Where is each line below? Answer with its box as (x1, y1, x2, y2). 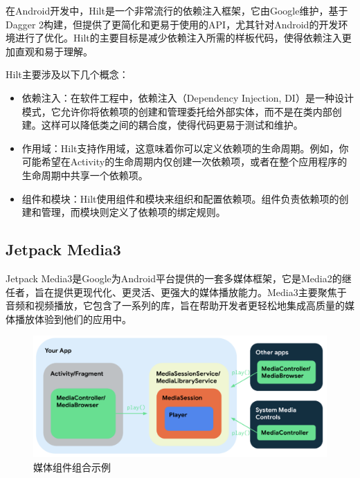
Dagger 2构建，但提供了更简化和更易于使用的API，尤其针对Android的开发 (6, 17, 339, 31)
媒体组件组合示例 (33, 459, 111, 474)
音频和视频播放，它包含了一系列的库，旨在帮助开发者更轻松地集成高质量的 (6, 298, 345, 313)
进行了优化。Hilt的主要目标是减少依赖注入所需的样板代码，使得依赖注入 (15, 30, 342, 45)
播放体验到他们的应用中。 (15, 311, 132, 326)
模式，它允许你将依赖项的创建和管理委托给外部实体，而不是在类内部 (21, 104, 332, 118)
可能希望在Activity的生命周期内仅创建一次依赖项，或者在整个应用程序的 (21, 154, 348, 169)
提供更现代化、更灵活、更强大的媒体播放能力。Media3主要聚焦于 (53, 284, 347, 299)
